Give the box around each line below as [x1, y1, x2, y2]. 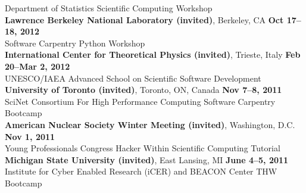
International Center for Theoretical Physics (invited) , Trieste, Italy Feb [5, 48, 301, 61]
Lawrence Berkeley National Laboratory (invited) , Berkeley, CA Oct [5, 13, 284, 26]
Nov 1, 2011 [5, 130, 55, 142]
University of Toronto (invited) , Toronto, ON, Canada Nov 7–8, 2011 [5, 83, 282, 96]
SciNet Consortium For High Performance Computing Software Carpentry [5, 95, 276, 107]
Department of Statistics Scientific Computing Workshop [5, 2, 213, 14]
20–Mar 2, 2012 [5, 60, 70, 72]
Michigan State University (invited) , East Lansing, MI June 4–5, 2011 [5, 153, 289, 166]
